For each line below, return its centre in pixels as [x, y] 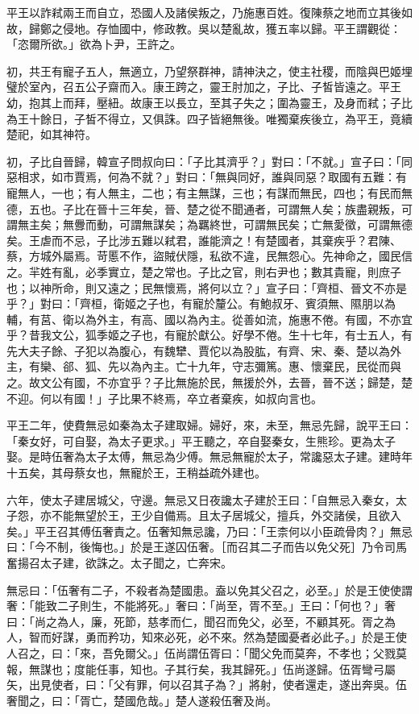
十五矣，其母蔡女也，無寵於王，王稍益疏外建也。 [136, 473]
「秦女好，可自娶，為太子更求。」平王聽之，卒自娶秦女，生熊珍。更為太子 [201, 440]
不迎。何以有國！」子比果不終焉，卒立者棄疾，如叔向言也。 [164, 398]
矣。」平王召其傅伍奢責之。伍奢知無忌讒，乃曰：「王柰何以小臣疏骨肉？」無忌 [209, 531]
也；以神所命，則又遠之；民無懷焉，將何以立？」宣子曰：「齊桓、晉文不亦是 [207, 287]
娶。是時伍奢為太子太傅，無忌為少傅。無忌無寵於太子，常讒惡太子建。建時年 [209, 457]
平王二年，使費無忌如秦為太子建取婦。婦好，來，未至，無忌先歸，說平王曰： [209, 425]
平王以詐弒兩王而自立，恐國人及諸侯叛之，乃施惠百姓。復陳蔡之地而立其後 [204, 12]
